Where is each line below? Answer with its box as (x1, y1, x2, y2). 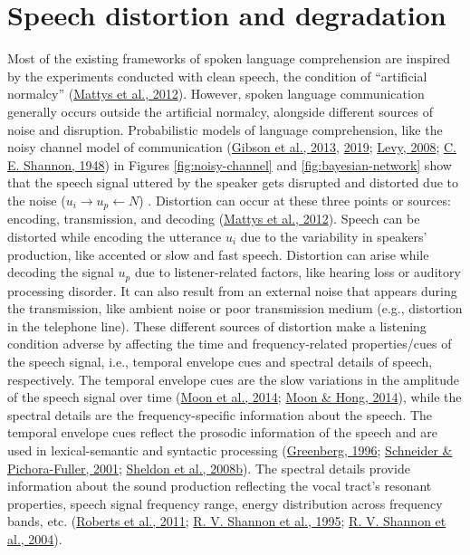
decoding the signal (7, 263, 114, 282)
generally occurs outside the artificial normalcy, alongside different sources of (7, 101, 434, 120)
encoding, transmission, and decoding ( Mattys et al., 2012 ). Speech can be (7, 209, 420, 228)
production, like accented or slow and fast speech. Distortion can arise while (7, 244, 429, 263)
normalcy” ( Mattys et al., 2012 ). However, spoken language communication (7, 84, 425, 103)
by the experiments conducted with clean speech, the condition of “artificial (7, 66, 427, 85)
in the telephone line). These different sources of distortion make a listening (7, 316, 427, 335)
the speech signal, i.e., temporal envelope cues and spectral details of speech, (7, 351, 433, 370)
